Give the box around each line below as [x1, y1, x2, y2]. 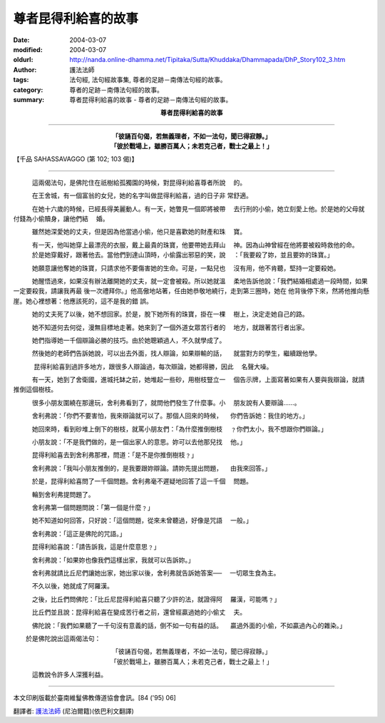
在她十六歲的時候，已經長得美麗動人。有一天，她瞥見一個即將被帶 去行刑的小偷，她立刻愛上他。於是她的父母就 [31, 204, 365, 213]
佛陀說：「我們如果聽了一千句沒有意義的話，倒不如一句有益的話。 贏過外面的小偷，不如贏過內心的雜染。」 [31, 621, 346, 630]
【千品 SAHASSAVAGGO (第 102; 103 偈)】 [13, 155, 138, 163]
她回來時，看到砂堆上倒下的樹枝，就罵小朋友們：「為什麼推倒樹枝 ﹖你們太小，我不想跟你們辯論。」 [31, 424, 327, 433]
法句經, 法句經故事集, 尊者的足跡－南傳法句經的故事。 [69, 76, 227, 84]
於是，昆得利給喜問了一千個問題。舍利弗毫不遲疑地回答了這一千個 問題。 [31, 477, 252, 486]
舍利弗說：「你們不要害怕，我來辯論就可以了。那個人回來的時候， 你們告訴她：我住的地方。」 [31, 411, 309, 420]
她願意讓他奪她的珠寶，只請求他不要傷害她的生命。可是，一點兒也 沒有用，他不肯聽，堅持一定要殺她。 [31, 264, 340, 272]
